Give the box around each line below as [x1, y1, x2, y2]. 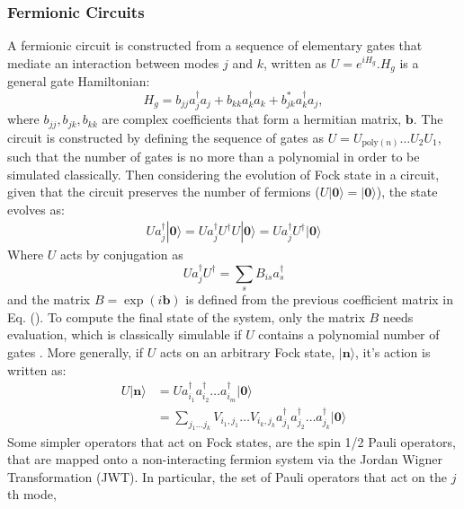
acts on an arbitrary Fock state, [159, 343, 335, 362]
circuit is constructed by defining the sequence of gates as [7, 127, 324, 146]
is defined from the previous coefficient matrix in [185, 290, 454, 309]
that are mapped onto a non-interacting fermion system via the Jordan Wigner [7, 450, 442, 469]
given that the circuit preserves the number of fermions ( [7, 182, 320, 201]
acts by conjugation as [59, 245, 183, 264]
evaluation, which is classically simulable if [7, 325, 242, 344]
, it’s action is [355, 343, 431, 362]
